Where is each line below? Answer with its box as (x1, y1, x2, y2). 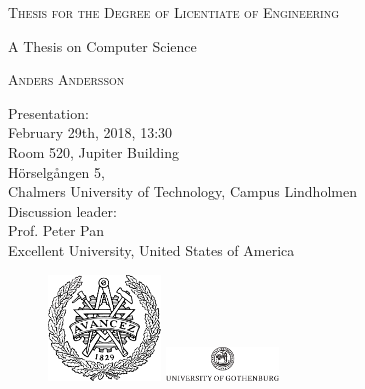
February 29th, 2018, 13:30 (8, 122, 173, 143)
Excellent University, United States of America (8, 239, 295, 260)
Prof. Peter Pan (8, 220, 104, 241)
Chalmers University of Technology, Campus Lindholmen (8, 181, 357, 202)
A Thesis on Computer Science (8, 35, 197, 56)
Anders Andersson (8, 69, 125, 90)
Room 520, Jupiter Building (8, 141, 179, 162)
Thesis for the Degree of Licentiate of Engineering (8, 2, 340, 22)
